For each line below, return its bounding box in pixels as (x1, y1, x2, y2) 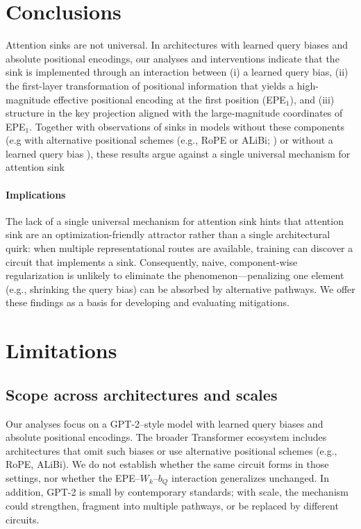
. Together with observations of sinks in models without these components (29, 119, 344, 133)
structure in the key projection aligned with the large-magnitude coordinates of (6, 106, 343, 120)
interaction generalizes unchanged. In (171, 470, 329, 485)
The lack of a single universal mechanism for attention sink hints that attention (6, 213, 344, 228)
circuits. (6, 512, 40, 526)
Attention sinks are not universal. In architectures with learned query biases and (6, 37, 349, 52)
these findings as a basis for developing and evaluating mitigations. (6, 295, 289, 310)
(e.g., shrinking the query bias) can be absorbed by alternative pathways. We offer (6, 281, 355, 296)
